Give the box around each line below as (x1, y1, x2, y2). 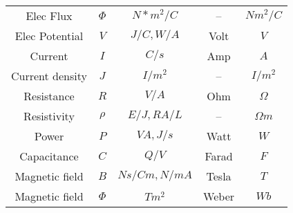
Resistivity (23, 108, 75, 124)
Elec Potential (15, 28, 84, 44)
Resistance (23, 88, 75, 104)
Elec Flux (26, 8, 73, 24)
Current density (11, 68, 87, 84)
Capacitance (19, 148, 79, 164)
